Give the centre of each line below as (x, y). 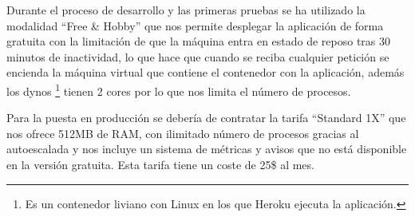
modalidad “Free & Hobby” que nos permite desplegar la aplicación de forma (195, 25)
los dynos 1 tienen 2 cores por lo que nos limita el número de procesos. (179, 89)
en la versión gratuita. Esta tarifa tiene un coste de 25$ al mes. (160, 164)
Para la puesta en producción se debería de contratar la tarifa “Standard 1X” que (206, 118)
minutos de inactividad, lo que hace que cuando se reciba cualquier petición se (198, 56)
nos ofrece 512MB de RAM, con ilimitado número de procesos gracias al (183, 133)
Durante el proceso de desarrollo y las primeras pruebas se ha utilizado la (186, 10)
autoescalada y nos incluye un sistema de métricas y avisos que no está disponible (207, 149)
